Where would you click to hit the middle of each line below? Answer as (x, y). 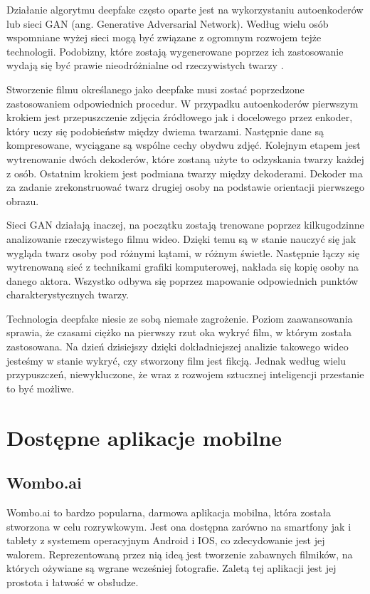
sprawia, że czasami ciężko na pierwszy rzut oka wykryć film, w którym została (179, 332)
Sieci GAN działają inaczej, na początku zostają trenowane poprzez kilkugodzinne (185, 225)
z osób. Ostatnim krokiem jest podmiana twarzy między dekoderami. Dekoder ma (185, 173)
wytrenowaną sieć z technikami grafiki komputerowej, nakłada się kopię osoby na (183, 267)
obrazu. (23, 200)
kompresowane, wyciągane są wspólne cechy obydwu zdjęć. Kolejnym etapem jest (184, 145)
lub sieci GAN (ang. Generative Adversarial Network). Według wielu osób (168, 23)
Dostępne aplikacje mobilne (144, 437)
